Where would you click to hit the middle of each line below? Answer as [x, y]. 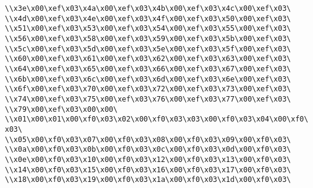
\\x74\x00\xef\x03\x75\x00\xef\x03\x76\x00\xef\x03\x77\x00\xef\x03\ [148, 99]
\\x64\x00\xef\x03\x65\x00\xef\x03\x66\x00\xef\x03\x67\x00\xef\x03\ [148, 69]
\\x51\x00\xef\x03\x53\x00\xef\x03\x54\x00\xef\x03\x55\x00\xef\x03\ [148, 29]
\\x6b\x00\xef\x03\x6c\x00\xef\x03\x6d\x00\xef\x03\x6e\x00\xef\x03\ [148, 79]
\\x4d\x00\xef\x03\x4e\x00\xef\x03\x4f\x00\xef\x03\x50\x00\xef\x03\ [148, 18]
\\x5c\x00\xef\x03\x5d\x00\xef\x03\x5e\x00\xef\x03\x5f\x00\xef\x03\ [148, 49]
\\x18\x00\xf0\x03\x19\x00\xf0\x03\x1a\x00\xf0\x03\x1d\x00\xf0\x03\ [148, 180]
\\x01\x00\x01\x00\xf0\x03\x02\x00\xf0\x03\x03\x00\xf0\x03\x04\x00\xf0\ [157, 119]
